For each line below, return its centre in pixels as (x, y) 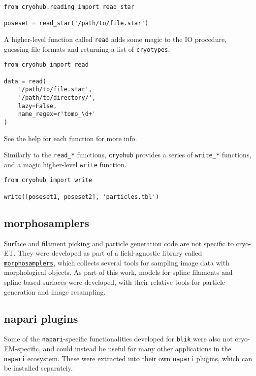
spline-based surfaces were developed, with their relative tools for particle (114, 282)
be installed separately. (38, 368)
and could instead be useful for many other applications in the (137, 349)
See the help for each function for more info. (71, 138)
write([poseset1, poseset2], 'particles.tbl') (81, 197)
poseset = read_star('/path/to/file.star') (76, 23)
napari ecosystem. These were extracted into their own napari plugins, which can (128, 358)
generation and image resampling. (55, 291)
